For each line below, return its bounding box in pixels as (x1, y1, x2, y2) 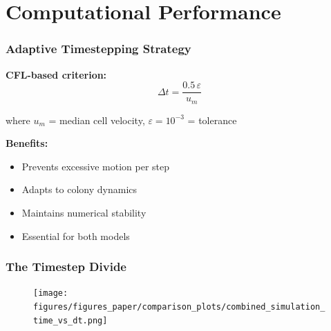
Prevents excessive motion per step (21, 159, 170, 173)
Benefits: (6, 136, 48, 150)
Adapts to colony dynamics (21, 182, 138, 197)
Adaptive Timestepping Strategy (6, 40, 191, 57)
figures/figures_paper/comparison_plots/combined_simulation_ (33, 302, 325, 312)
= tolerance (187, 112, 237, 127)
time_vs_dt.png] (33, 315, 108, 325)
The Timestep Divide (6, 258, 126, 275)
